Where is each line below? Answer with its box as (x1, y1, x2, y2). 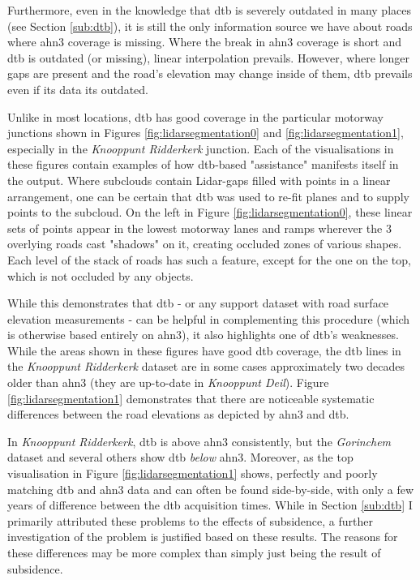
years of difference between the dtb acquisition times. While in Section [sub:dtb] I (7, 496, 413, 513)
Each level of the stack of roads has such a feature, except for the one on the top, (7, 251, 411, 268)
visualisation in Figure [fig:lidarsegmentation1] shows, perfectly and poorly (7, 465, 378, 482)
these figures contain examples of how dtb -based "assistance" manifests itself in (7, 156, 399, 173)
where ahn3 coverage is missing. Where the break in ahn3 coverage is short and (7, 33, 401, 50)
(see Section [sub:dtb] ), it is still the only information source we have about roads (7, 17, 413, 34)
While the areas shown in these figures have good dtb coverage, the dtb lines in (7, 342, 401, 359)
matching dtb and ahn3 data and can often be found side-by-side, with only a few (7, 480, 414, 497)
